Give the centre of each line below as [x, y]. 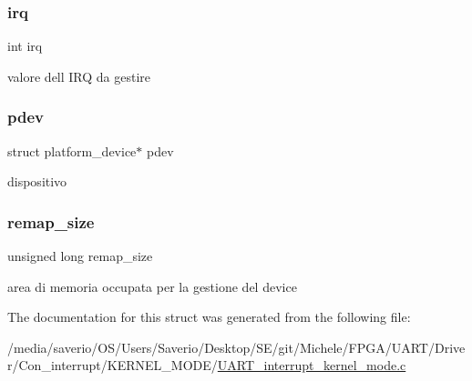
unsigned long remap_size [80, 256]
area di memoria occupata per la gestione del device [152, 286]
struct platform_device [72, 150]
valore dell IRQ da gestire [79, 76]
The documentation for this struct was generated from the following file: [209, 317]
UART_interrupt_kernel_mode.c [312, 365]
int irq [25, 46]
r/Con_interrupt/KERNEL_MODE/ [113, 365]
